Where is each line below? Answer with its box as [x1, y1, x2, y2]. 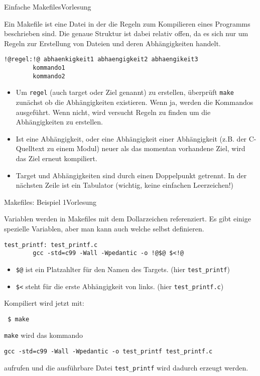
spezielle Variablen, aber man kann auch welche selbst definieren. [4, 223, 204, 233]
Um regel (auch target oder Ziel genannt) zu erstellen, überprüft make [16, 87, 234, 97]
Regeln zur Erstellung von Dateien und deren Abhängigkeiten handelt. [4, 38, 221, 48]
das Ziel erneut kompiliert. [16, 153, 97, 163]
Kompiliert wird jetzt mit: [4, 298, 84, 308]
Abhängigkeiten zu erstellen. [16, 116, 103, 127]
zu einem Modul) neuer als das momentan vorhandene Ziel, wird [47, 143, 245, 154]
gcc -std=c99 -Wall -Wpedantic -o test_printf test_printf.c [4, 348, 213, 355]
